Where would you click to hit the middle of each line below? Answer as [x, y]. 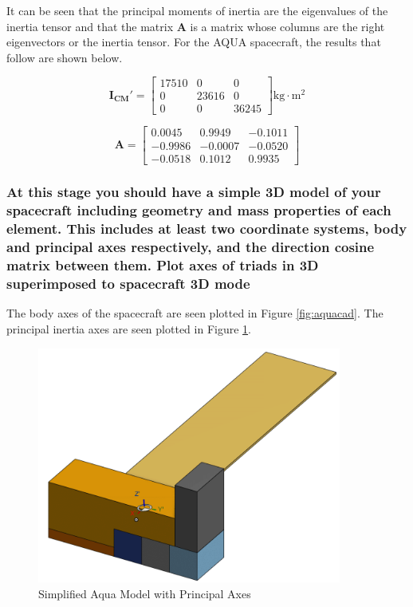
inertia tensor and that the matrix [90, 26]
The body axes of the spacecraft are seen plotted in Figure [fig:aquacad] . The [195, 313]
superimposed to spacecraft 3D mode [128, 284]
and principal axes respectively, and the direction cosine [191, 247]
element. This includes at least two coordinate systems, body [207, 229]
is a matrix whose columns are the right [287, 26]
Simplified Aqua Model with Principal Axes [145, 593]
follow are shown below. [65, 57]
